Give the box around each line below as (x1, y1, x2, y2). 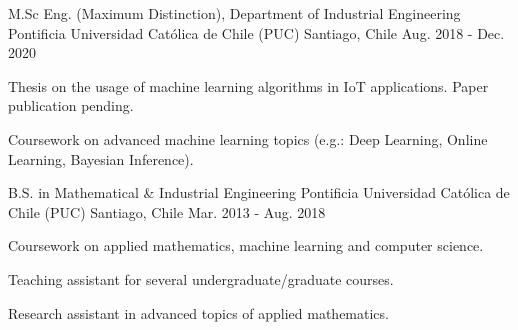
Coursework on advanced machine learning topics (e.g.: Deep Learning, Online (8, 128, 488, 149)
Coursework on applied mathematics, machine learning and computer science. (8, 235, 484, 256)
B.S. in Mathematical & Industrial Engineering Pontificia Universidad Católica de (8, 182, 510, 203)
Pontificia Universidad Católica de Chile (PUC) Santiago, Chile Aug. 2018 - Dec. (8, 22, 505, 43)
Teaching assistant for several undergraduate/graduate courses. (8, 268, 394, 289)
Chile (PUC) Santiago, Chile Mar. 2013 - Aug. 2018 (8, 201, 326, 222)
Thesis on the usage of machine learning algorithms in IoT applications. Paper (8, 75, 489, 96)
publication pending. (8, 95, 134, 116)
